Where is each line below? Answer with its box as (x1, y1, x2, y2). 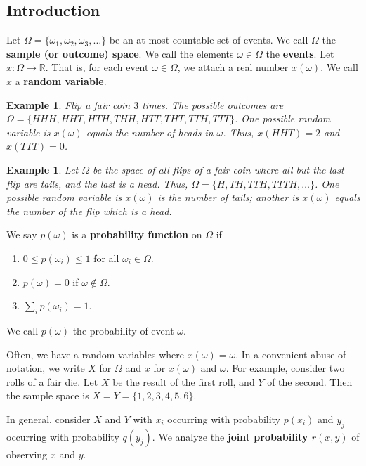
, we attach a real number (177, 60, 289, 75)
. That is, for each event (45, 60, 149, 75)
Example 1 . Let (6, 162, 79, 176)
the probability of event (72, 323, 174, 337)
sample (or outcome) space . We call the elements (6, 46, 234, 60)
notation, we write (6, 361, 85, 375)
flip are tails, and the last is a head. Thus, (6, 176, 188, 190)
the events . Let (266, 46, 334, 60)
